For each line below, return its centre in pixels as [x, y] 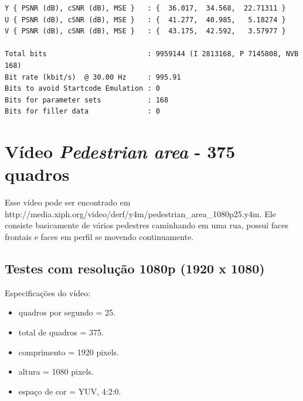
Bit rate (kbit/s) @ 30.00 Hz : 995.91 [93, 77]
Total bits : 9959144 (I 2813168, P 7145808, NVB [152, 54]
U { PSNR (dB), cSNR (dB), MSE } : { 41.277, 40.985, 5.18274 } [145, 20]
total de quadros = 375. [61, 332]
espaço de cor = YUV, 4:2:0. [70, 391]
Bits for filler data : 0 [82, 112]
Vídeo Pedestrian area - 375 [120, 152]
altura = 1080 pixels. [56, 371]
